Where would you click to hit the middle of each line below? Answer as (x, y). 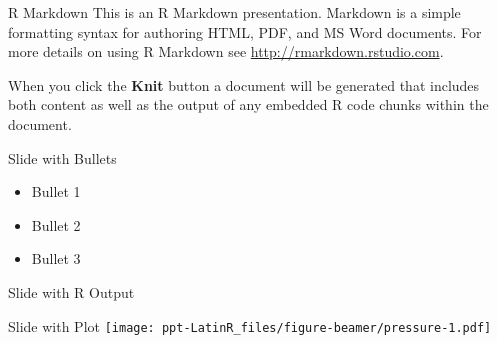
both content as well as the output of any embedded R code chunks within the (248, 104)
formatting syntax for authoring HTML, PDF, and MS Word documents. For (245, 31)
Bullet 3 (56, 258)
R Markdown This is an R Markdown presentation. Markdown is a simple (234, 12)
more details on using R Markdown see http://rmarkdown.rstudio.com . (226, 51)
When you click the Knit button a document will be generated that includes (244, 84)
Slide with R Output (71, 291)
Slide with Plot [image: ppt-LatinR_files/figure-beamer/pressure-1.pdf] (250, 325)
